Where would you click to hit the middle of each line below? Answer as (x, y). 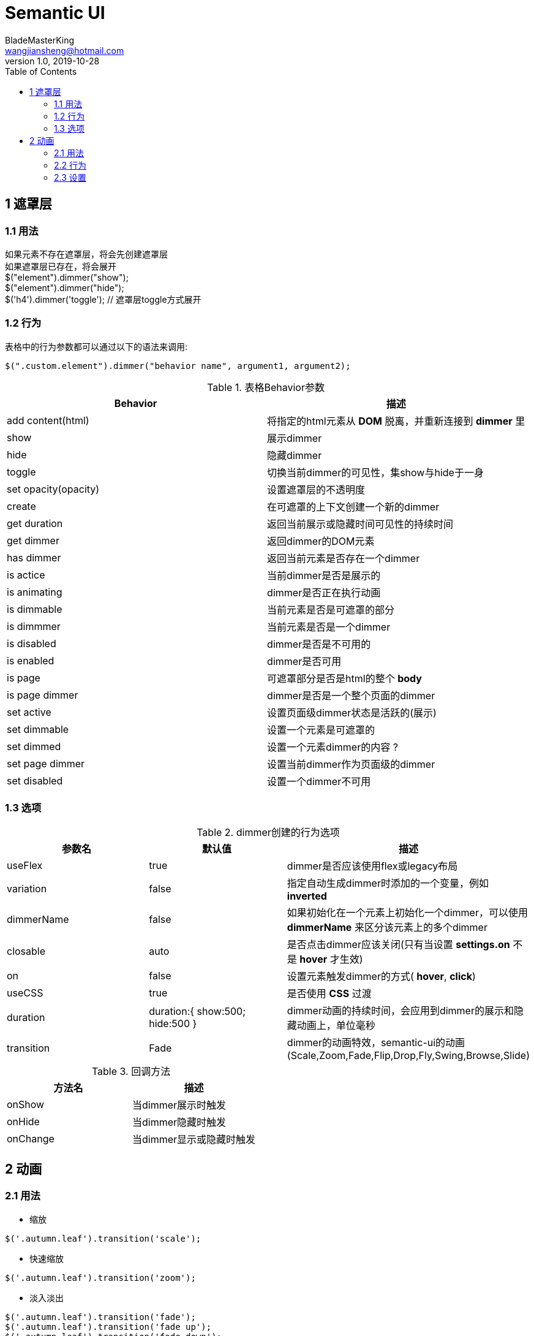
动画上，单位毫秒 (336, 1026)
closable (26, 951)
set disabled (35, 780)
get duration (35, 523)
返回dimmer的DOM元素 (321, 541)
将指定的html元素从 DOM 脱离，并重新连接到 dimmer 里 (396, 421)
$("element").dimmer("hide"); (65, 287)
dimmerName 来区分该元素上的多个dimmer (387, 928)
